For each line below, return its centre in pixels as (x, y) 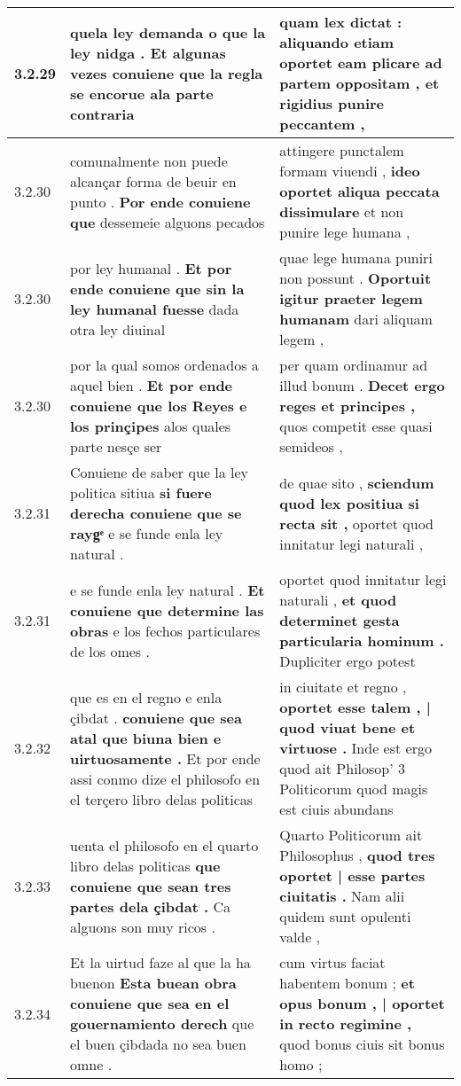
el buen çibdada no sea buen (158, 1044)
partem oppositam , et (359, 83)
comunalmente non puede (149, 160)
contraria (102, 113)
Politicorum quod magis (354, 789)
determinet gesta (340, 620)
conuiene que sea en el (150, 1003)
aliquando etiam (337, 42)
